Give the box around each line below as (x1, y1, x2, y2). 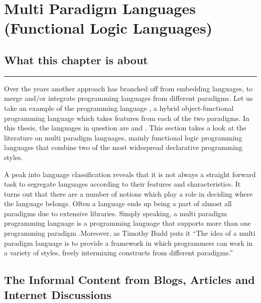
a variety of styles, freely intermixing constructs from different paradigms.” (4, 247, 233, 258)
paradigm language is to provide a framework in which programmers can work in (4, 237, 253, 248)
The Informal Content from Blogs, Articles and (4, 272, 255, 287)
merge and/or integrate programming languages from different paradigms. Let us (4, 93, 253, 103)
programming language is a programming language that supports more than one (4, 218, 251, 228)
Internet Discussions (4, 286, 111, 302)
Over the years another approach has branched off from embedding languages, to (4, 83, 253, 93)
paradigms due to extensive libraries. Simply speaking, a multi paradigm (4, 208, 227, 218)
